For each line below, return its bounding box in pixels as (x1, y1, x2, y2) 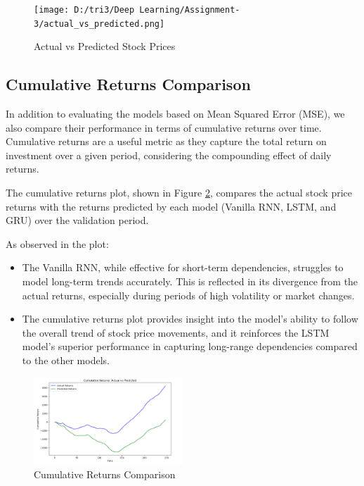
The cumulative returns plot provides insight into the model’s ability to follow (22, 311, 358, 326)
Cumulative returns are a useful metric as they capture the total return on (6, 134, 327, 149)
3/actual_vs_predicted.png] (34, 18, 165, 29)
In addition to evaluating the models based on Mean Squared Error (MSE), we (6, 106, 345, 121)
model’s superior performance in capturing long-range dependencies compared (22, 339, 358, 354)
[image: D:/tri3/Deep (34, 5, 135, 15)
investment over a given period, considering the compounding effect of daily (6, 147, 332, 162)
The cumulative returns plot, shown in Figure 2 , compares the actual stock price (6, 185, 353, 200)
